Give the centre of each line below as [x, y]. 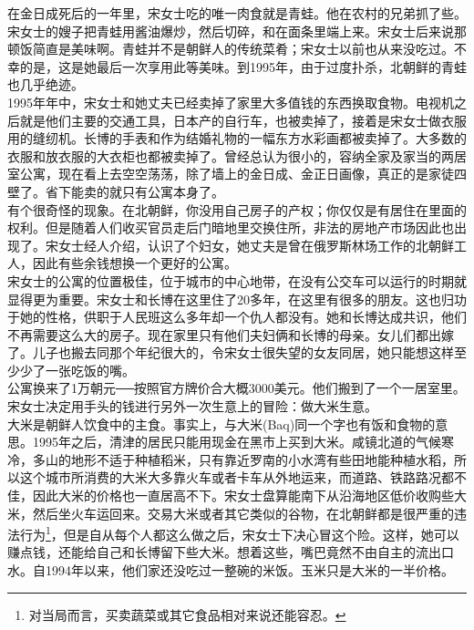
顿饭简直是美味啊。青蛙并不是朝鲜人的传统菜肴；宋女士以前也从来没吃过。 [231, 49]
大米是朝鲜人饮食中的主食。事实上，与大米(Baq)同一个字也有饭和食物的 [222, 423]
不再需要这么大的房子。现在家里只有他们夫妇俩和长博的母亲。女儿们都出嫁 [231, 334]
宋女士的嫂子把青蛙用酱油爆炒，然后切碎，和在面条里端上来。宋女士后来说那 [237, 31]
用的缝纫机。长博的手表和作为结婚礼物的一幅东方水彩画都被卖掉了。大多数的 [237, 138]
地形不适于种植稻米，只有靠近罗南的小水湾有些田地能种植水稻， [262, 459]
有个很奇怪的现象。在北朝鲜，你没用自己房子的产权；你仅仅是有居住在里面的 [237, 209]
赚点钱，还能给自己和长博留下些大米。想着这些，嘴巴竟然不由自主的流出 [224, 552]
